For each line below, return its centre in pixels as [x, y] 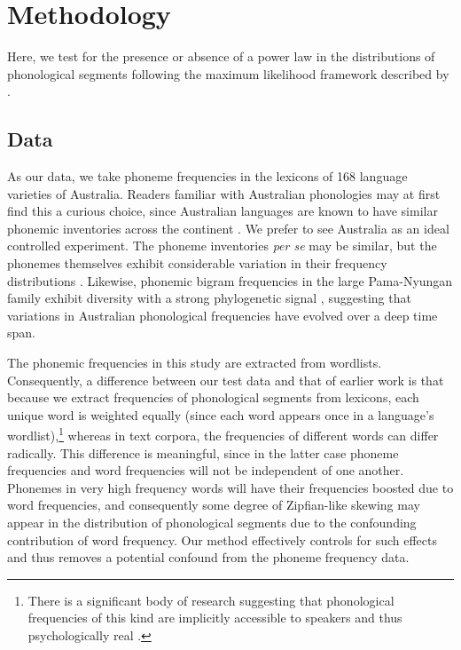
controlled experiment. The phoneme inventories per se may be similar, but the [222, 246]
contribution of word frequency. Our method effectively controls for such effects [223, 539]
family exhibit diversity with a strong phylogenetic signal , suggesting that [209, 298]
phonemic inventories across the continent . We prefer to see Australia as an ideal [228, 228]
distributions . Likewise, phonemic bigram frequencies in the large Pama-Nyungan [230, 280]
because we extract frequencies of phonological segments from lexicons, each [213, 397]
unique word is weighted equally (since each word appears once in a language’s [221, 414]
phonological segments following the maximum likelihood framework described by [228, 73]
